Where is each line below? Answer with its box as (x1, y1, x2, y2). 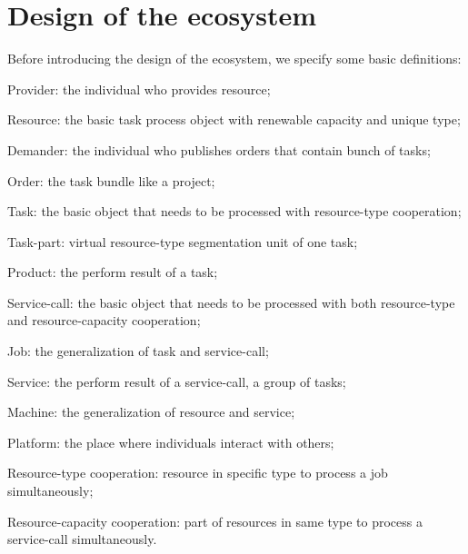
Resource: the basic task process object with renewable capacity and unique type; (7, 110, 461, 129)
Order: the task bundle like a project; (7, 171, 215, 190)
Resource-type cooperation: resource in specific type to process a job (7, 463, 388, 482)
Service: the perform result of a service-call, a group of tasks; (7, 371, 346, 391)
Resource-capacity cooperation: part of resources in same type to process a (7, 511, 423, 530)
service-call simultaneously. (7, 529, 157, 549)
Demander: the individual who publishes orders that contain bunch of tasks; (7, 140, 431, 159)
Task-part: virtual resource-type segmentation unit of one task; (7, 232, 358, 251)
